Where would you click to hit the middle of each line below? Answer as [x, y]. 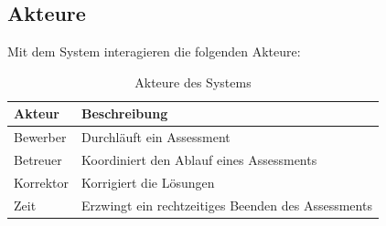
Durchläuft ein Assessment [156, 137]
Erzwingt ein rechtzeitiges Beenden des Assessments [227, 205]
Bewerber [40, 137]
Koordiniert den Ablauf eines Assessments [199, 160]
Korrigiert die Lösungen [148, 182]
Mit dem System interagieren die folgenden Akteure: [154, 51]
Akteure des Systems [193, 82]
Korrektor [42, 182]
